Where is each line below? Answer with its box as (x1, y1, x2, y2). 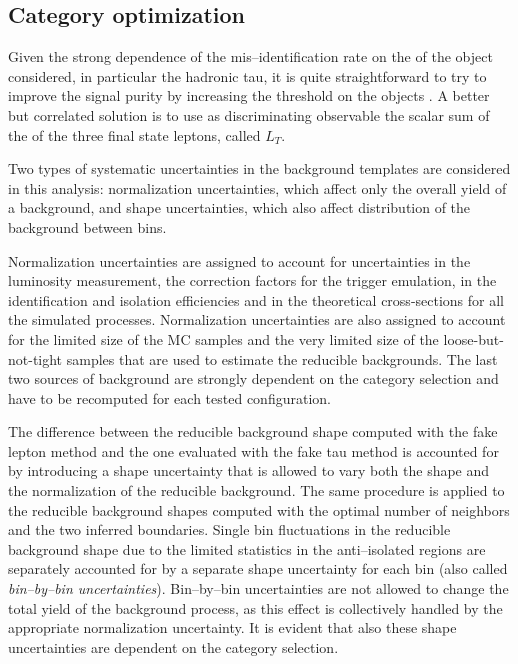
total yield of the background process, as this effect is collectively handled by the (8, 597, 503, 618)
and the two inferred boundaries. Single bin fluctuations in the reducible (8, 519, 451, 540)
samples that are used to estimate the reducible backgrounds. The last (66, 348, 498, 369)
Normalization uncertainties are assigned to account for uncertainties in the (8, 250, 471, 271)
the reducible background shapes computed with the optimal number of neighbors (8, 499, 510, 520)
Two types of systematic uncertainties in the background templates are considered (8, 158, 511, 179)
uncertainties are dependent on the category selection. (8, 636, 339, 657)
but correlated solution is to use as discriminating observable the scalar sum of (8, 104, 490, 125)
